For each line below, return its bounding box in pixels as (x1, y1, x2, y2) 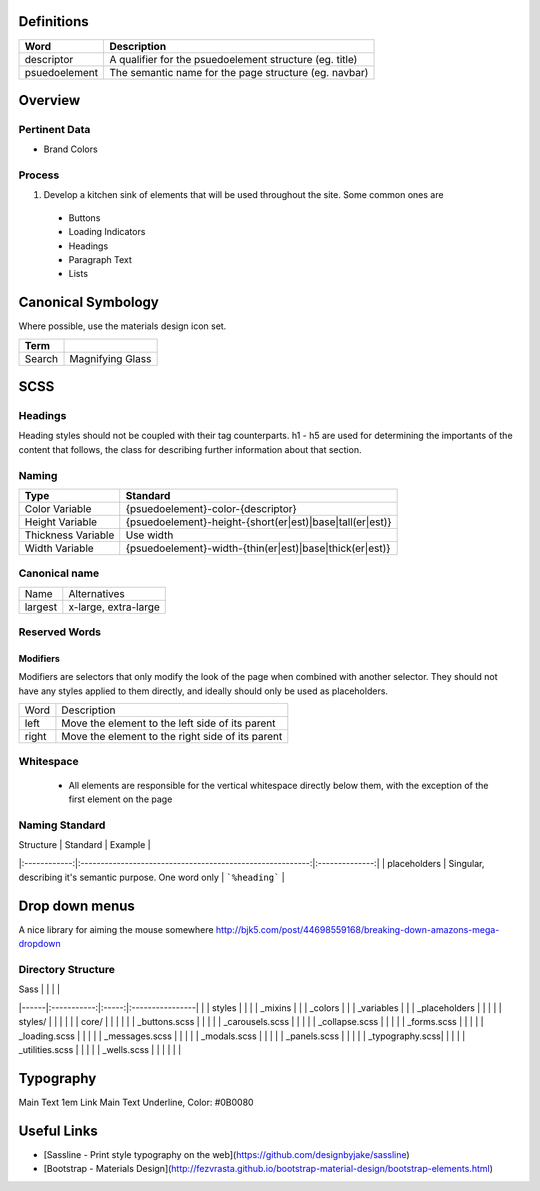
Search (24, 351, 59, 365)
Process (18, 168, 60, 182)
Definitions (18, 13, 89, 30)
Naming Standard (18, 818, 106, 832)
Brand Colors (43, 143, 99, 155)
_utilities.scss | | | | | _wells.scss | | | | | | (18, 1043, 182, 1055)
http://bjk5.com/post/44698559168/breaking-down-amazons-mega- (215, 923, 500, 935)
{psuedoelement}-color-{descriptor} (125, 501, 297, 515)
